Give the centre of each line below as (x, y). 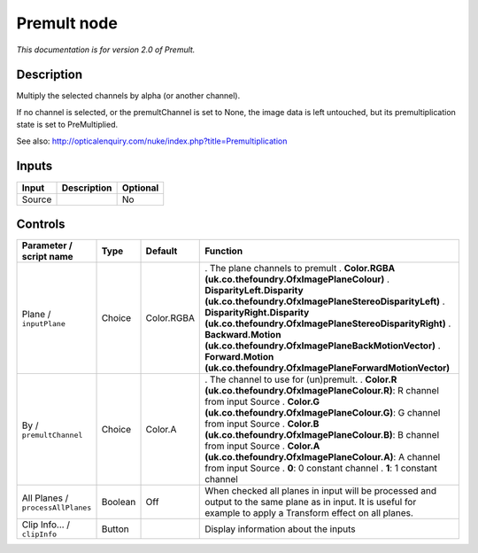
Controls (41, 224)
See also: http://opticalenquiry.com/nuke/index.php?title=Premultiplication (152, 141)
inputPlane (44, 323)
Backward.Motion (243, 335)
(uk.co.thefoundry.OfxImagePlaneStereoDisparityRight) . (328, 323)
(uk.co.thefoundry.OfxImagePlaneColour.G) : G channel (323, 413)
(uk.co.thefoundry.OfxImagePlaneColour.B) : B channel (322, 435)
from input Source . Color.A (262, 446)
